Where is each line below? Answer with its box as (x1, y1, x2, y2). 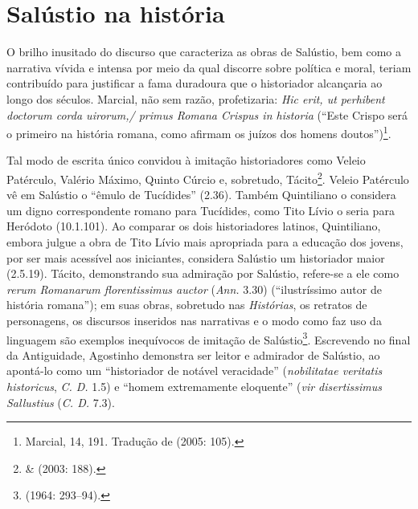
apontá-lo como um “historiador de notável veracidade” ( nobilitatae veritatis (6, 362, 383, 379)
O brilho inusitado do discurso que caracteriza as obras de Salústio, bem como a (6, 43, 402, 60)
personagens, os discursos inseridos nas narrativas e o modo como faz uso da (6, 312, 382, 328)
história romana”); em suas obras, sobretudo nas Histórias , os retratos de (6, 296, 367, 313)
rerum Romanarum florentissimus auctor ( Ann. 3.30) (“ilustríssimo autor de (6, 280, 382, 297)
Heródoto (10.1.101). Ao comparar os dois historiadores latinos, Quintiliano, (6, 218, 381, 234)
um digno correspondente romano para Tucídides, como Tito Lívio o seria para (6, 202, 395, 218)
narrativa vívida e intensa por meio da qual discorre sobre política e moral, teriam (6, 59, 412, 75)
